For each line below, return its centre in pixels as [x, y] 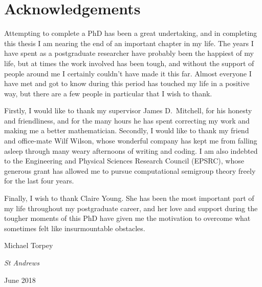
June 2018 [20, 280]
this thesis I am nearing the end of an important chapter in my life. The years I [129, 43]
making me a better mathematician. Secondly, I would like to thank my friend [127, 130]
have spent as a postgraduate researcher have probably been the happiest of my [129, 53]
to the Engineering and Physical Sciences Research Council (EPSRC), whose [124, 161]
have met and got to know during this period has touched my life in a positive [127, 83]
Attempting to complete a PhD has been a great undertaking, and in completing [131, 33]
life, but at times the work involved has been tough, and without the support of [129, 63]
